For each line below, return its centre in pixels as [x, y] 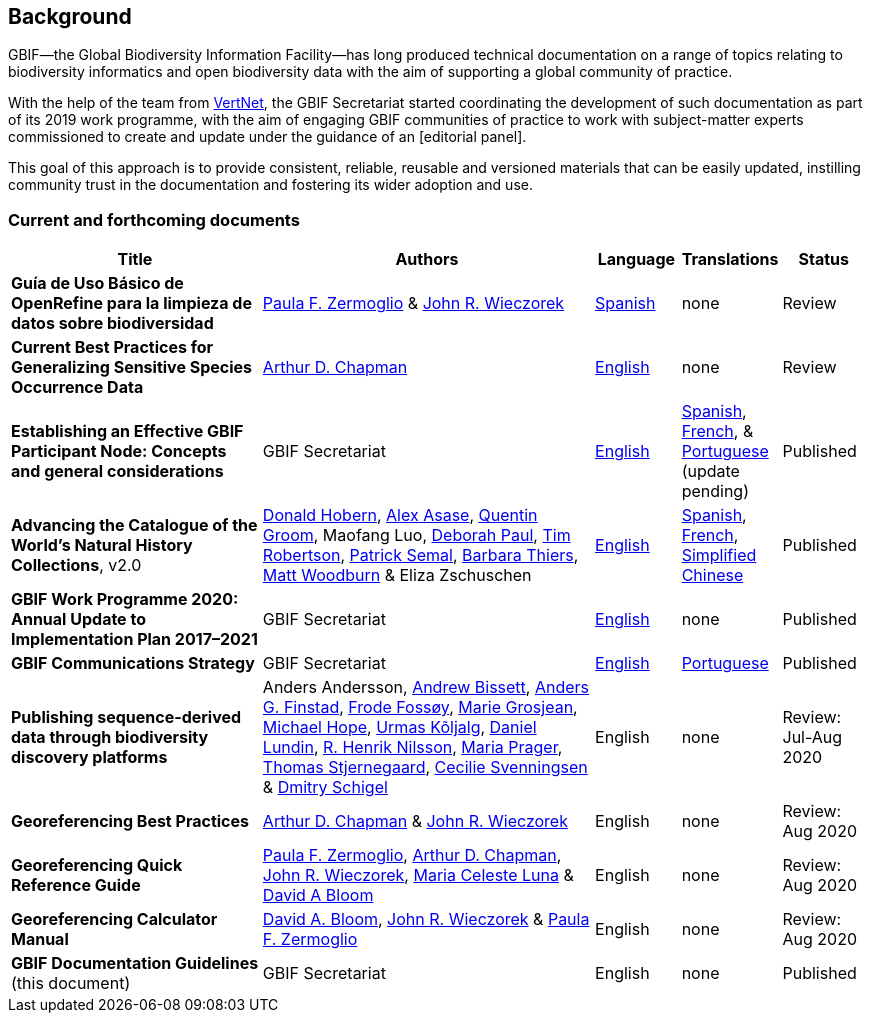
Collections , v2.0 [76, 565]
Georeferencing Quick [97, 865]
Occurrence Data [77, 387]
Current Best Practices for [112, 347]
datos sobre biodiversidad [112, 323]
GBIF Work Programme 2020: [125, 599]
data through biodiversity [110, 737]
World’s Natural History [102, 545]
